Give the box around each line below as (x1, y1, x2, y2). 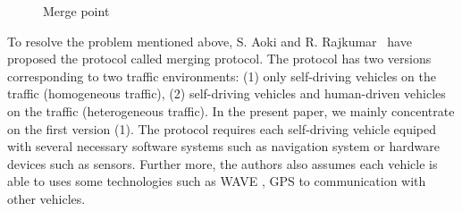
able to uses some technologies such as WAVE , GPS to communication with (7, 172, 426, 190)
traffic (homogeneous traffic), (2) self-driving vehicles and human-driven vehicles (7, 84, 446, 103)
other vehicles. (7, 189, 86, 207)
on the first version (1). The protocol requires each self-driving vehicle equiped (7, 119, 437, 138)
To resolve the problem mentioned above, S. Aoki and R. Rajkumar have (7, 31, 412, 50)
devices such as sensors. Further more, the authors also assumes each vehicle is (7, 154, 438, 173)
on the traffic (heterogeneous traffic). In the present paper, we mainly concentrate (7, 101, 455, 120)
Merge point (43, 2, 110, 20)
